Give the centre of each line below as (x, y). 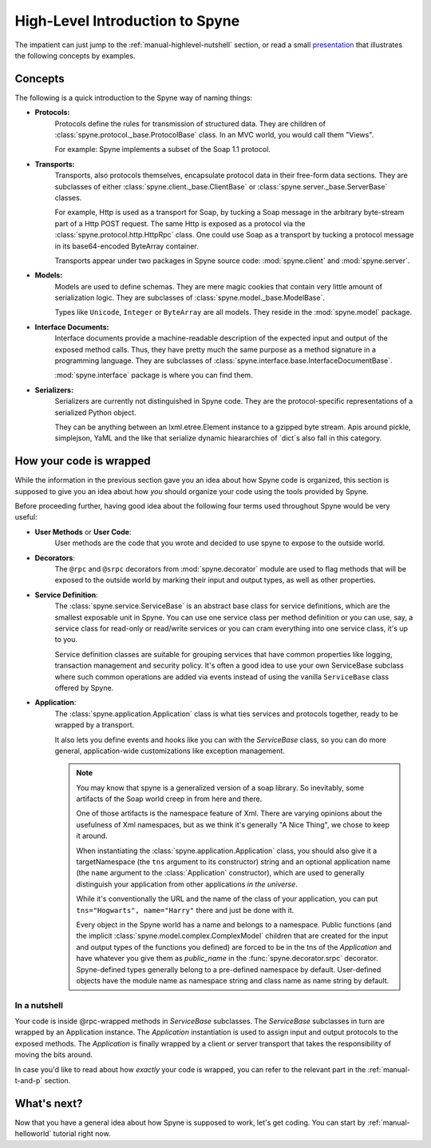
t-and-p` (29, 1081)
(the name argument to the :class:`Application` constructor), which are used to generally (220, 873)
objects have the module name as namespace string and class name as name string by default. (233, 980)
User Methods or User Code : (83, 532)
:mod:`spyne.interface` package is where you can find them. (154, 375)
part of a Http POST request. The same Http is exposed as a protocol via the (180, 223)
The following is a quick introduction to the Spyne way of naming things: (134, 98)
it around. (92, 836)
